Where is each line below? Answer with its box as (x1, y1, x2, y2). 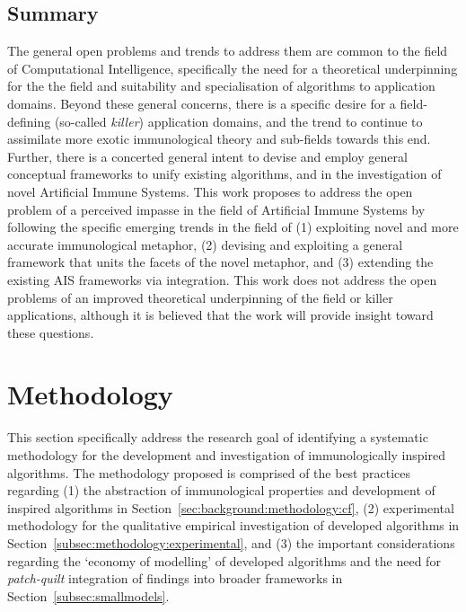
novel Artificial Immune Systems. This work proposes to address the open (7, 182, 413, 200)
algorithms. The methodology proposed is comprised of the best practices (7, 463, 410, 482)
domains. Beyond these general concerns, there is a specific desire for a (7, 93, 396, 112)
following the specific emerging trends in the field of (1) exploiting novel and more (7, 217, 459, 236)
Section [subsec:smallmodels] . (7, 586, 170, 605)
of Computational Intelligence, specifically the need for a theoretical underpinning (7, 58, 458, 77)
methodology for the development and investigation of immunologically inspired (7, 446, 445, 465)
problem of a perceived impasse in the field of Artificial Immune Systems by (7, 200, 426, 218)
